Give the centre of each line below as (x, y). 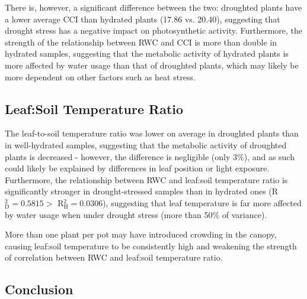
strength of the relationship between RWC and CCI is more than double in (141, 42)
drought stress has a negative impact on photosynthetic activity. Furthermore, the (154, 30)
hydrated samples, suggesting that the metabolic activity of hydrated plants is (147, 53)
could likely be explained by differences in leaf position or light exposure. (137, 168)
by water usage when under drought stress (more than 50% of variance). (136, 214)
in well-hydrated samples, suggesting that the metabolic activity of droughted (146, 144)
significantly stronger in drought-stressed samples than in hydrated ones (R (142, 191)
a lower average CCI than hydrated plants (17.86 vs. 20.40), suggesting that (143, 19)
